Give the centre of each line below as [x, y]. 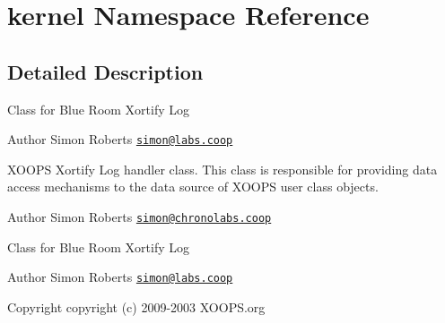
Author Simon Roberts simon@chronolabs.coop [140, 217]
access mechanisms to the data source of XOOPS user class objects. [193, 187]
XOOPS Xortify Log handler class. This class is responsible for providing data [222, 169]
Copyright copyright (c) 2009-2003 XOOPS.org [136, 306]
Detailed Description [105, 71]
